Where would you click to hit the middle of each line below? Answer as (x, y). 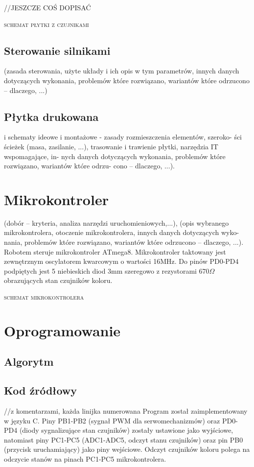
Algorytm (29, 362)
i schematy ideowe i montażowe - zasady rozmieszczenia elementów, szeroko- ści (123, 137)
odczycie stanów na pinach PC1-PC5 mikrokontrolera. (85, 458)
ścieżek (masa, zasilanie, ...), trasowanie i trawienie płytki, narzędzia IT (111, 146)
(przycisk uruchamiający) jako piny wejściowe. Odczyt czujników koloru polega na (127, 449)
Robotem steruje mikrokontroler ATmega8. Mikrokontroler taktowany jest (115, 251)
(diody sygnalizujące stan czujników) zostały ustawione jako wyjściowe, (126, 430)
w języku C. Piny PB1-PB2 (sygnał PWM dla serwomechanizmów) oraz (112, 420)
